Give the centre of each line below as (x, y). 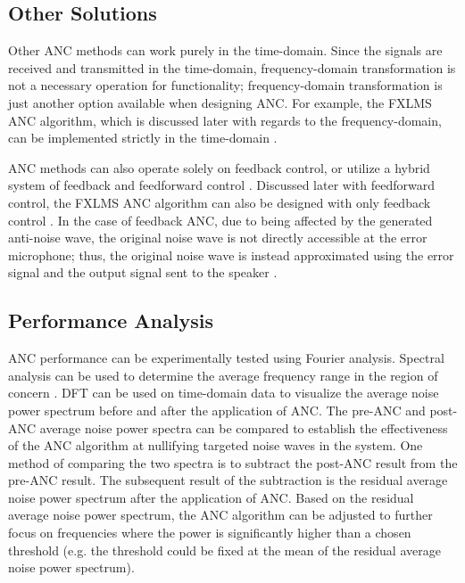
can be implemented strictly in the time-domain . (143, 138)
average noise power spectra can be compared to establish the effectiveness (244, 427)
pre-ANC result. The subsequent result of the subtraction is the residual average (228, 480)
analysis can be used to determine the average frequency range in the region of (223, 375)
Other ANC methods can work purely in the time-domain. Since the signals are (225, 50)
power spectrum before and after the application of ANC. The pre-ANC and (217, 410)
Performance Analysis (111, 320)
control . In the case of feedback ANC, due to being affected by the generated (220, 220)
